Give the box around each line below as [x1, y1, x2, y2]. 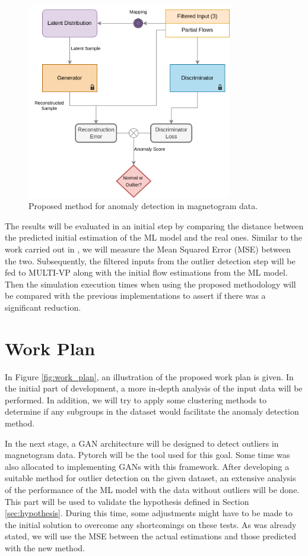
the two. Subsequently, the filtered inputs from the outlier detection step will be [5, 254, 296, 267]
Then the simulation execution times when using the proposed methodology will [5, 277, 296, 290]
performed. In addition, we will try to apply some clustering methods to [5, 393, 267, 406]
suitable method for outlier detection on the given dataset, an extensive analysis [5, 472, 296, 484]
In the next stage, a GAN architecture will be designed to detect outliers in [5, 437, 279, 449]
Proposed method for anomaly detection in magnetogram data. [28, 200, 258, 212]
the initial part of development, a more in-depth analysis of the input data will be [5, 382, 303, 394]
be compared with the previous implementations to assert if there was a [5, 289, 266, 302]
